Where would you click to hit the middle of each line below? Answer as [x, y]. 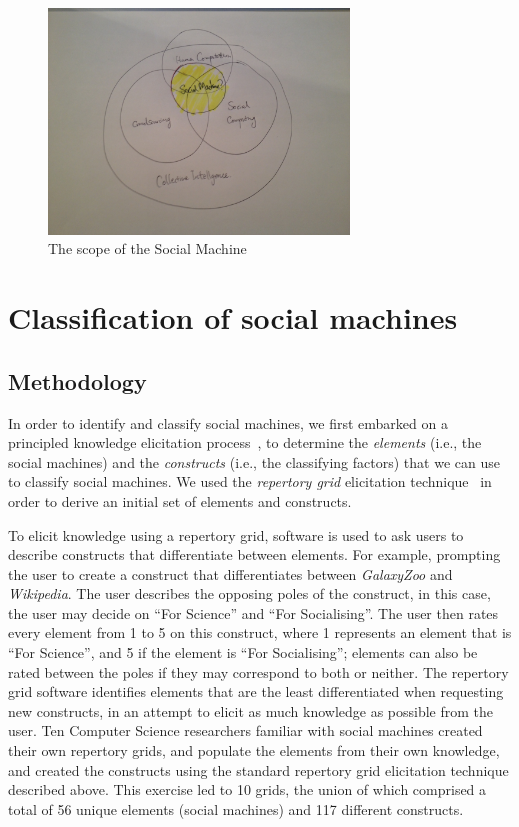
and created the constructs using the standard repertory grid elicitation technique [258, 769]
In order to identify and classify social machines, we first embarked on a [228, 422]
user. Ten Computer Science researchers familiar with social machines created [245, 730]
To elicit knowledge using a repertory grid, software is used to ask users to [236, 534]
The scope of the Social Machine [147, 248]
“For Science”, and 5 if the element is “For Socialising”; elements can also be [243, 652]
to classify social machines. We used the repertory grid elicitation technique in [250, 481]
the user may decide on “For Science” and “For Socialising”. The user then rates [253, 612]
